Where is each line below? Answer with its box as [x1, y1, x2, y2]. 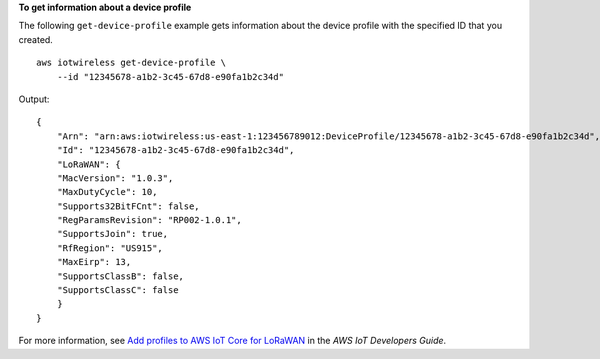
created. [18, 33, 54, 45]
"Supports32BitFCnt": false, [56, 200, 200, 212]
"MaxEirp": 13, [56, 256, 132, 268]
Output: [18, 93, 50, 105]
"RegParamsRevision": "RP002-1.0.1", [56, 215, 242, 226]
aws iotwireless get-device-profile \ [36, 57, 227, 69]
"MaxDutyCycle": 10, [56, 186, 158, 198]
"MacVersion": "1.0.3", [56, 172, 174, 184]
